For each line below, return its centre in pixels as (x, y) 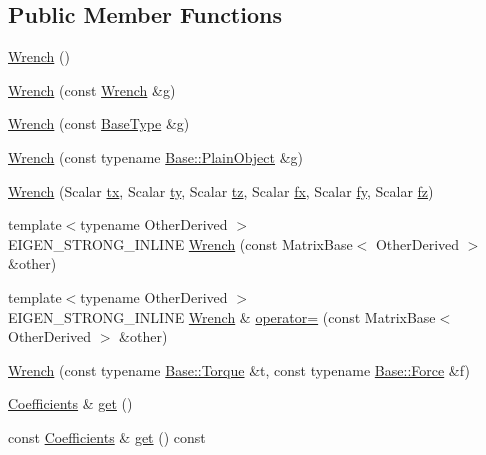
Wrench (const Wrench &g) (92, 89)
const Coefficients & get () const (107, 436)
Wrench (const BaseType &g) (99, 123)
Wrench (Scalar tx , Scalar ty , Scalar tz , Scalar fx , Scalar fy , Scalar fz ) (221, 190)
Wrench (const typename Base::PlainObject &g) (155, 156)
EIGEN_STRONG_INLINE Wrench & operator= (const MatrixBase (222, 316)
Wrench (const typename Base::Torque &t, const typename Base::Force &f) (239, 369)
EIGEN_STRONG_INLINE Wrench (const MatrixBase (180, 243)
